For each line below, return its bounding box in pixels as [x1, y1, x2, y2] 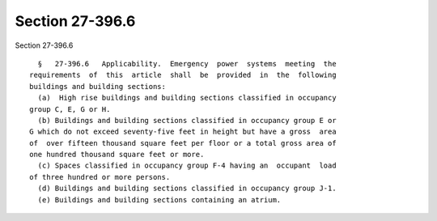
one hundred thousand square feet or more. [29, 150, 205, 159]
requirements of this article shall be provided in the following [29, 70, 337, 80]
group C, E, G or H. [29, 104, 111, 113]
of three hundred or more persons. [29, 172, 171, 181]
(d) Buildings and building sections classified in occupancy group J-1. [37, 184, 337, 193]
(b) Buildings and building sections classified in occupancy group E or [37, 116, 337, 125]
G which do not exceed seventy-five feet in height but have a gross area [29, 127, 337, 137]
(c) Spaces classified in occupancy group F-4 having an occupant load [37, 161, 337, 170]
